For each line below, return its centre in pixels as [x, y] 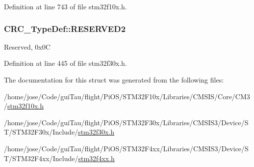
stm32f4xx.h [96, 158]
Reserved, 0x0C [27, 46]
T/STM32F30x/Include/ [41, 132]
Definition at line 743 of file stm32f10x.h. [65, 6]
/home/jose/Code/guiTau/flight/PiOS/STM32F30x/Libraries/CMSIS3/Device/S [126, 122]
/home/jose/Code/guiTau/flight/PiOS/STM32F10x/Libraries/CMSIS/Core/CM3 [127, 96]
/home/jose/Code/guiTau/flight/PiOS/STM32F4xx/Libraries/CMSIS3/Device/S [126, 148]
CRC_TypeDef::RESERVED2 [65, 28]
